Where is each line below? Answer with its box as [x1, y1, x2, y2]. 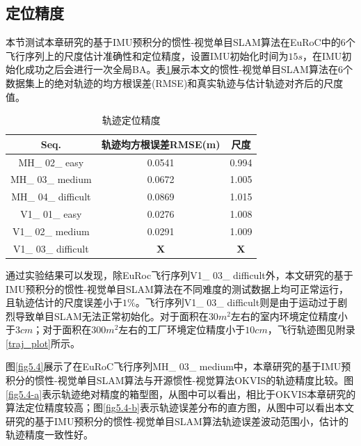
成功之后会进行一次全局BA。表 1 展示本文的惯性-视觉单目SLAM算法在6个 [24, 62, 353, 77]
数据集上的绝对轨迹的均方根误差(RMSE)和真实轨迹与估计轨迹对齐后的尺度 [6, 75, 344, 90]
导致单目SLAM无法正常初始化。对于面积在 [15, 308, 209, 323]
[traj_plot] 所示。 [6, 335, 81, 350]
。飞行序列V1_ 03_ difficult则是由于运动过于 [135, 295, 338, 310]
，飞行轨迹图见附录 [267, 322, 355, 337]
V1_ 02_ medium [12, 223, 90, 238]
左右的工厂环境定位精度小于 [118, 322, 246, 337]
